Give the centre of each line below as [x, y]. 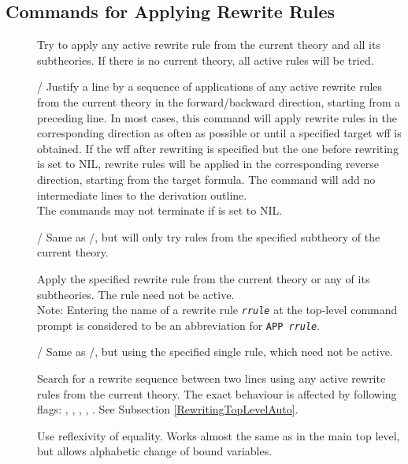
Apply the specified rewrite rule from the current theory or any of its [204, 278]
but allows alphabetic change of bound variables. [155, 451]
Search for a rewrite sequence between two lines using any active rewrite [211, 378]
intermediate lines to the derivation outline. [142, 195]
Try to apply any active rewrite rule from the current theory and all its [209, 45]
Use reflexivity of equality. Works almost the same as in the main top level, [219, 435]
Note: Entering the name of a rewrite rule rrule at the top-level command [217, 310]
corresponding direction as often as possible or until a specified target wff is [219, 133]
